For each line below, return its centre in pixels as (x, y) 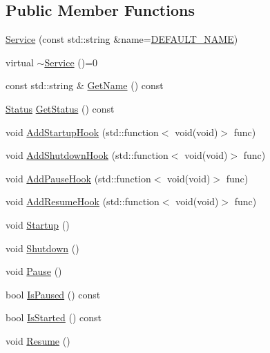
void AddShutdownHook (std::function (87, 155)
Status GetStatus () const (60, 108)
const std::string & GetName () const (85, 85)
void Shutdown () (42, 248)
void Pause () (34, 271)
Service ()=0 (71, 62)
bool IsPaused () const (53, 294)
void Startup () (38, 224)
